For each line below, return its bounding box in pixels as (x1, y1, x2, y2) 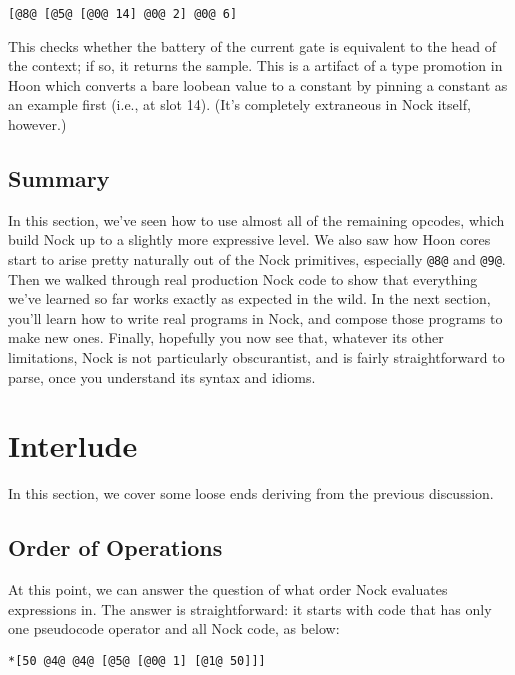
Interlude (8, 425, 138, 466)
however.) (8, 114, 67, 135)
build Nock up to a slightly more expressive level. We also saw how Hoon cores (8, 229, 491, 250)
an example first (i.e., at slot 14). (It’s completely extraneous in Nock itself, (8, 94, 471, 115)
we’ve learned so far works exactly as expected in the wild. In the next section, (8, 288, 491, 309)
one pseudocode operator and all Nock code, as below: (8, 618, 340, 639)
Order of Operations (8, 532, 223, 563)
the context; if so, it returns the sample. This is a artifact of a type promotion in (8, 55, 503, 76)
